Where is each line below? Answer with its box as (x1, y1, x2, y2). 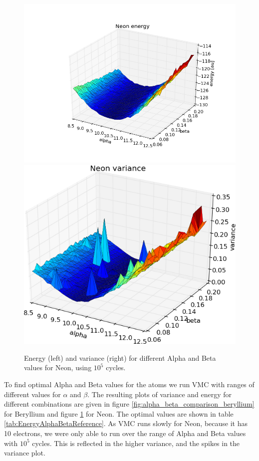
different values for (4, 389, 61, 399)
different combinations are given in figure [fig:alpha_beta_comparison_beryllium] (4, 399, 255, 409)
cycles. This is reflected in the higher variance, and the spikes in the (32, 438, 240, 448)
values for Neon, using (24, 362, 92, 373)
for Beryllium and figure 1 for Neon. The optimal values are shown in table (4, 408, 234, 419)
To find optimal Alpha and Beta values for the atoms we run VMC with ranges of (4, 379, 255, 389)
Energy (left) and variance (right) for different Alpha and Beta (24, 352, 216, 363)
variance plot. (4, 448, 45, 458)
